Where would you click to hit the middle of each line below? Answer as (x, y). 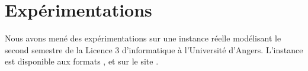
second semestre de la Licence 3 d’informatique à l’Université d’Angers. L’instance (154, 49)
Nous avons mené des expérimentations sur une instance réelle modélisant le (143, 38)
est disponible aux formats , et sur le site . (82, 61)
